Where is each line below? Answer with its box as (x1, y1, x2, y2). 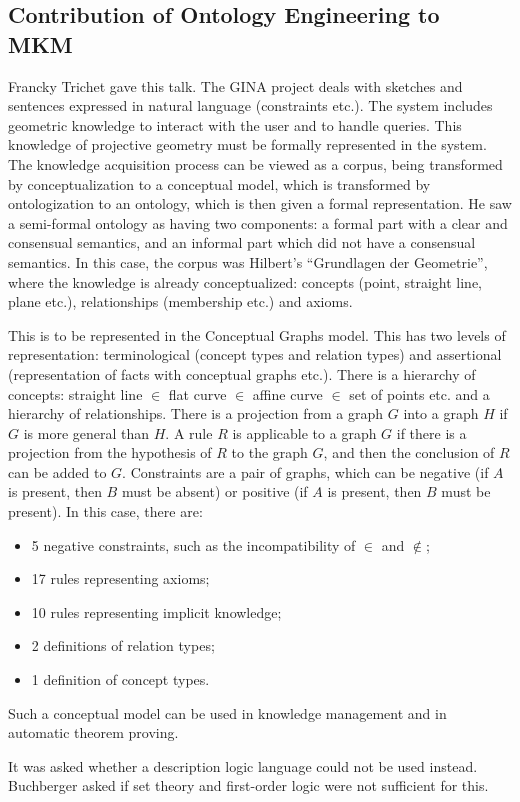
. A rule (165, 422, 213, 443)
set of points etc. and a (349, 383, 490, 404)
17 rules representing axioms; (31, 568, 210, 589)
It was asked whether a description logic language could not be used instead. (8, 755, 478, 776)
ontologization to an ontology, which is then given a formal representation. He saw (8, 193, 512, 214)
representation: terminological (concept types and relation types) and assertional (8, 344, 502, 365)
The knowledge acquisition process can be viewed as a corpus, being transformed (8, 153, 503, 174)
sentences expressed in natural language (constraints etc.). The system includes (8, 95, 493, 116)
